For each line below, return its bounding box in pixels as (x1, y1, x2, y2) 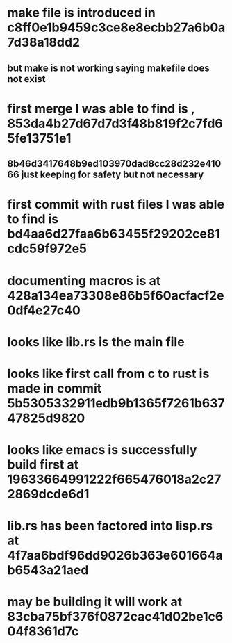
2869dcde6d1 (7, 487, 90, 502)
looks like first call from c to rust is (7, 366, 210, 382)
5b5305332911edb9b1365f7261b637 (7, 395, 226, 411)
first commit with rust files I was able (7, 197, 224, 213)
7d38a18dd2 (7, 35, 81, 50)
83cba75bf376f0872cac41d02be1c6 (7, 609, 224, 625)
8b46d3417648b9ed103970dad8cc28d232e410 (7, 158, 222, 170)
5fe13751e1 (7, 130, 72, 146)
